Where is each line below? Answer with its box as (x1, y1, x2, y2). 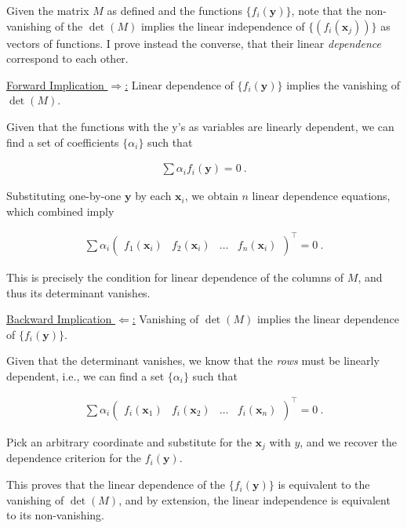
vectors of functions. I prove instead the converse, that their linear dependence (6, 35, 381, 51)
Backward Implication (6, 311, 112, 327)
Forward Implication (6, 76, 104, 93)
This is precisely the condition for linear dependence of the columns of (6, 268, 344, 285)
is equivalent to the (278, 476, 370, 493)
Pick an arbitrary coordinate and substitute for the (6, 434, 252, 450)
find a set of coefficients (6, 133, 119, 150)
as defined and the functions (107, 2, 242, 18)
